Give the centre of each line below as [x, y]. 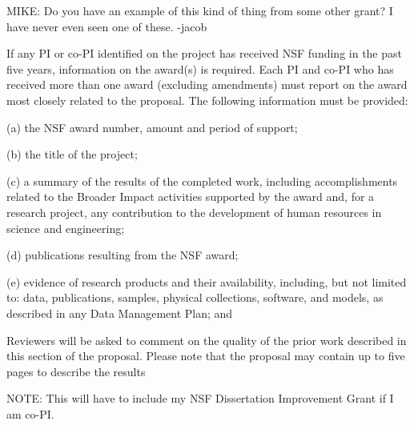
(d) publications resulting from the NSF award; [123, 255]
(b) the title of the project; [72, 154]
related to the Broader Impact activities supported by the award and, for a [191, 196]
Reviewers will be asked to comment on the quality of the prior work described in [207, 340]
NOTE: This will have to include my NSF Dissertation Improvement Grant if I [200, 398]
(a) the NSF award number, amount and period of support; [152, 127]
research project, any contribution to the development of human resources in [194, 212]
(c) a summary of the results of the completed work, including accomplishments [202, 180]
